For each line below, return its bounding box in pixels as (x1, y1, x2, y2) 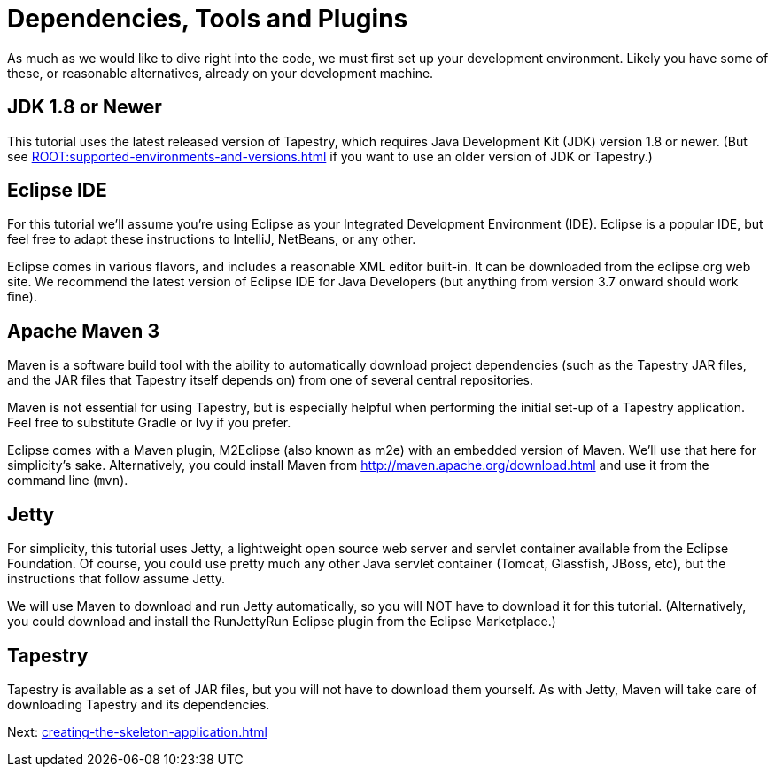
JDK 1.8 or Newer (7, 96, 162, 119)
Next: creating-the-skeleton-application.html (7, 723, 267, 739)
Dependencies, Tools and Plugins (7, 4, 408, 34)
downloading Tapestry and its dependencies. (7, 696, 270, 712)
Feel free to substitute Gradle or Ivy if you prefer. (7, 415, 291, 431)
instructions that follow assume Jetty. (7, 571, 226, 587)
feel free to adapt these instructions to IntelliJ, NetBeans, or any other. (7, 231, 416, 247)
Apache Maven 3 (7, 319, 159, 342)
